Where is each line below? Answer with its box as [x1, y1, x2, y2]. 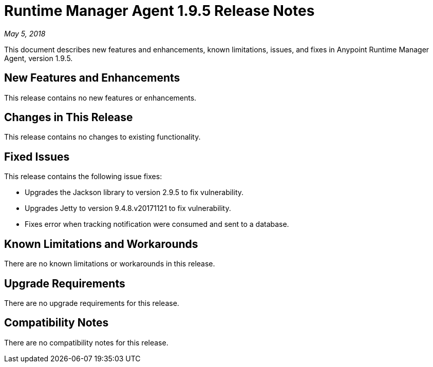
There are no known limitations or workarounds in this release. [4, 259, 215, 268]
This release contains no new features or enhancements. [4, 93, 197, 102]
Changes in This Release [4, 111, 133, 124]
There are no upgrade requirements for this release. [4, 298, 179, 307]
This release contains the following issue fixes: [4, 172, 162, 181]
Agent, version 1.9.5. [4, 53, 73, 63]
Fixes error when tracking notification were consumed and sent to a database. [25, 220, 289, 229]
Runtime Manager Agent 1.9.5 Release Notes [4, 2, 315, 20]
